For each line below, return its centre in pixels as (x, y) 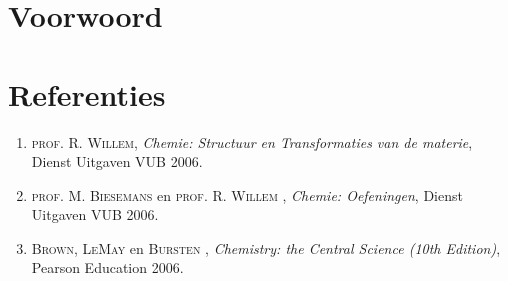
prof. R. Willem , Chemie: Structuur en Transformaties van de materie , (252, 141)
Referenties (87, 93)
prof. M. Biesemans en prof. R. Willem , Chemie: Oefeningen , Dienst (247, 194)
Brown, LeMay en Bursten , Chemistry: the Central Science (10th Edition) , (266, 247)
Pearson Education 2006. (107, 267)
